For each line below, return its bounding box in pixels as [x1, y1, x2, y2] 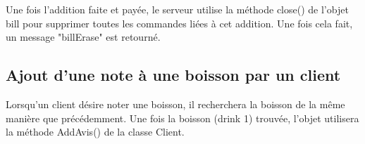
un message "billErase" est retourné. [6, 30, 161, 44]
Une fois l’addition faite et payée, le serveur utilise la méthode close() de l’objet [6, 2, 349, 16]
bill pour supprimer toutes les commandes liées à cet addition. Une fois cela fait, [6, 15, 353, 30]
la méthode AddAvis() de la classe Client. [6, 124, 185, 139]
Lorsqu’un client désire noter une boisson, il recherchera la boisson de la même [6, 96, 345, 111]
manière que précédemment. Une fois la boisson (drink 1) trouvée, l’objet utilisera [6, 110, 359, 125]
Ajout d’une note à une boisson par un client [6, 64, 341, 86]
